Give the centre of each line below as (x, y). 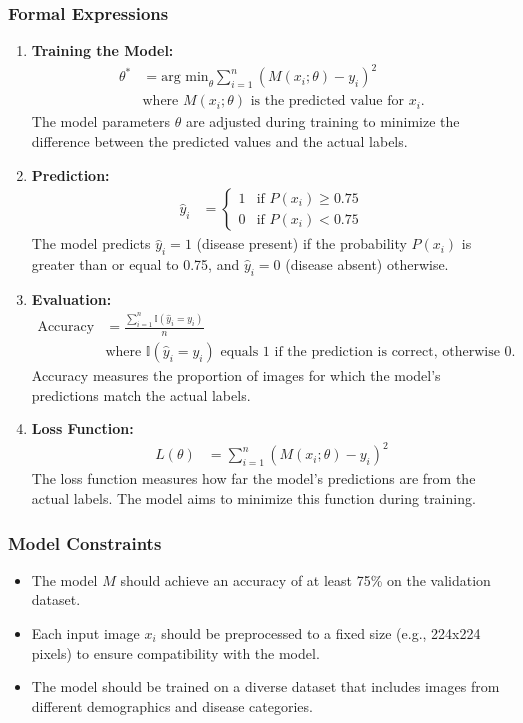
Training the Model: (102, 50)
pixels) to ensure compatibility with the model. (175, 652)
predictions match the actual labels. (141, 394)
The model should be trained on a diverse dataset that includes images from (265, 686)
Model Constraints (85, 542)
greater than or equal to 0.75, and (135, 263)
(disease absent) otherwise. (367, 263)
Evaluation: (71, 298)
